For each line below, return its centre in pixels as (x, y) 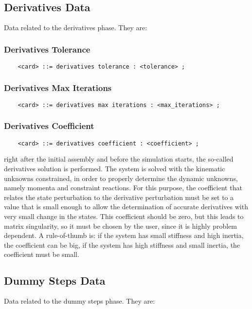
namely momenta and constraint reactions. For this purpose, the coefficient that (123, 188)
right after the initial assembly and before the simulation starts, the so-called (119, 159)
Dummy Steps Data (55, 281)
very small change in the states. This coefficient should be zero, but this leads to (124, 216)
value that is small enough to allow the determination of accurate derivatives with (126, 207)
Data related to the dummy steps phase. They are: (80, 301)
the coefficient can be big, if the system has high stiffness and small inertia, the (122, 245)
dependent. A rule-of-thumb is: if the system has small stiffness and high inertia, (124, 235)
